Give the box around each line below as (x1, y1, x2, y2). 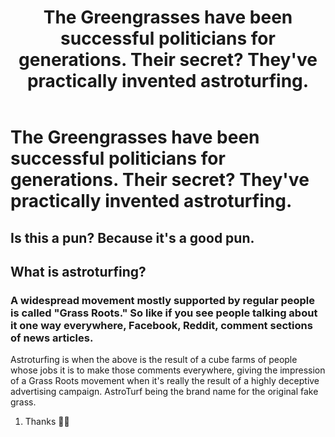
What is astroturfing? (10, 263, 147, 280)
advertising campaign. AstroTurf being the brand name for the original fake (10, 386, 319, 398)
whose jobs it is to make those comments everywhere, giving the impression (10, 364, 326, 376)
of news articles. (10, 331, 94, 345)
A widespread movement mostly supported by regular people (10, 293, 316, 307)
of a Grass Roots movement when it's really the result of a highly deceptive (10, 375, 320, 387)
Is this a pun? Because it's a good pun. (10, 229, 255, 246)
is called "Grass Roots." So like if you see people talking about (10, 306, 318, 320)
